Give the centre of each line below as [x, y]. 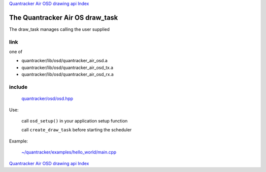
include [18, 87]
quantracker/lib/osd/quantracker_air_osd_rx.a [67, 74]
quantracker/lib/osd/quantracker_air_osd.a [65, 61]
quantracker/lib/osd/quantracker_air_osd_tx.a [67, 67]
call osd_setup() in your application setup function [75, 121]
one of [16, 52]
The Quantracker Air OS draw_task [64, 17]
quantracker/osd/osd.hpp [47, 98]
